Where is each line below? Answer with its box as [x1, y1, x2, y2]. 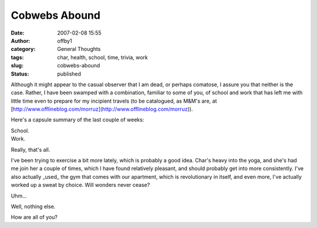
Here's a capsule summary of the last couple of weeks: [11, 116, 144, 123]
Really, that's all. [11, 146, 50, 153]
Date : [11, 29, 25, 36]
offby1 [57, 37, 73, 44]
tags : [11, 53, 24, 61]
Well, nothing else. [11, 203, 56, 210]
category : [11, 46, 36, 53]
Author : [11, 37, 31, 44]
